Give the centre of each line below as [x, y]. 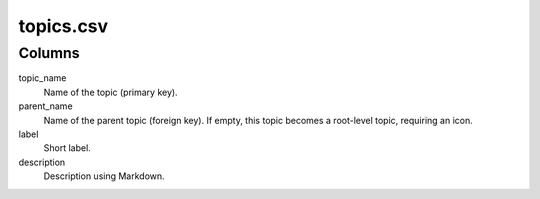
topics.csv [63, 26]
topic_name [42, 78]
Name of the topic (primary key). [111, 92]
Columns [49, 53]
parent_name [46, 106]
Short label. [67, 148]
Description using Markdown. [104, 176]
